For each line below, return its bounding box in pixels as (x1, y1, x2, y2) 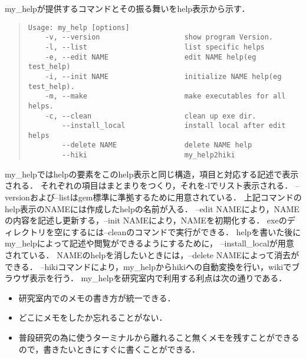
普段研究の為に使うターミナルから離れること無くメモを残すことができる (18, 331, 300, 343)
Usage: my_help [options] (28, 23, 130, 32)
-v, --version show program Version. (45, 33, 274, 42)
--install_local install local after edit (62, 121, 286, 130)
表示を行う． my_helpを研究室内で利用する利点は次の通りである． (29, 272, 287, 284)
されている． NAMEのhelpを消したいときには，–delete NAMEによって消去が (5, 248, 299, 261)
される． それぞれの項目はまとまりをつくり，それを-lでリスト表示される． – (5, 179, 300, 192)
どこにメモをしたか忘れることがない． (18, 311, 167, 324)
